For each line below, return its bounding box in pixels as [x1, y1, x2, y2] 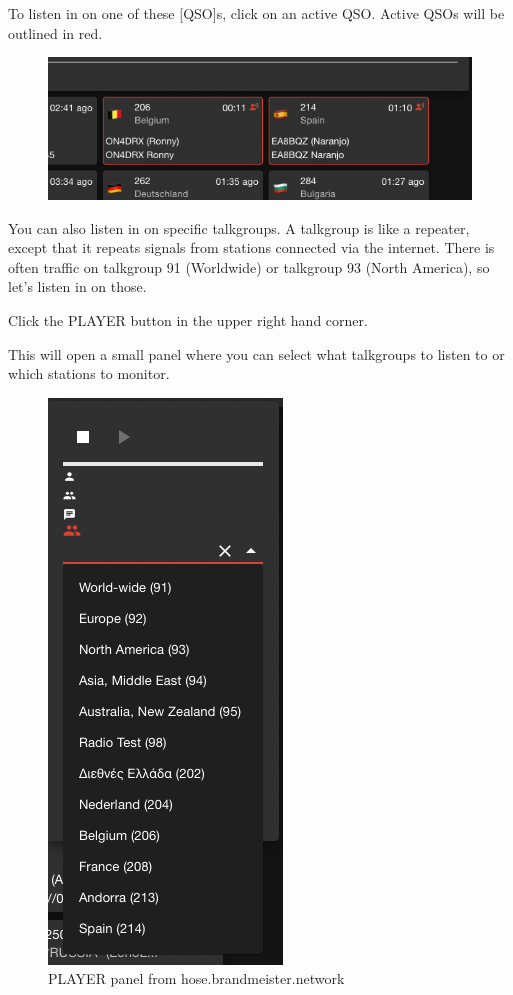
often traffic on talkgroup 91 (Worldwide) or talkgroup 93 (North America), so [8, 256, 490, 277]
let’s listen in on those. [8, 276, 147, 297]
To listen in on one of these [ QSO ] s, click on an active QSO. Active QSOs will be [8, 3, 505, 23]
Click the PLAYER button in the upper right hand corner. [8, 309, 368, 330]
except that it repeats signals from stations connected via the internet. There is [8, 237, 495, 258]
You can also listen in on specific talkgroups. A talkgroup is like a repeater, [8, 217, 470, 238]
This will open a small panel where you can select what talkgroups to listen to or [8, 343, 505, 364]
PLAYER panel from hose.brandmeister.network [48, 968, 345, 989]
